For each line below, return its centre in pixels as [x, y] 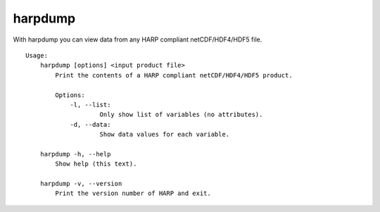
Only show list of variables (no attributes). [181, 115]
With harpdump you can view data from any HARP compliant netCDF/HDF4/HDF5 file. [138, 39]
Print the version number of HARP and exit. [133, 193]
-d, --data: [90, 124]
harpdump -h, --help [75, 154]
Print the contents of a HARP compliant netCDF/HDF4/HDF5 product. [174, 75]
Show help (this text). [96, 164]
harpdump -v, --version [81, 184]
